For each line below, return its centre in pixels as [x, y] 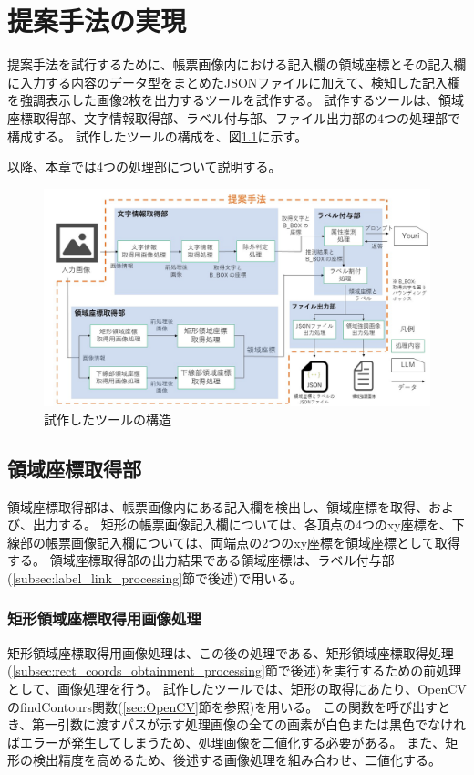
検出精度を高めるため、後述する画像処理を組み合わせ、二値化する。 [237, 760]
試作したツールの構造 [108, 419]
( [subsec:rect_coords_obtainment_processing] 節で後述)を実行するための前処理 [235, 670]
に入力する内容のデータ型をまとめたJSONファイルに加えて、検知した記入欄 [234, 82]
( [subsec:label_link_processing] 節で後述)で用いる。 [155, 577]
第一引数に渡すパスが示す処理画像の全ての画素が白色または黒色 [224, 724]
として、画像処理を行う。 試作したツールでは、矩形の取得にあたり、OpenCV [237, 688]
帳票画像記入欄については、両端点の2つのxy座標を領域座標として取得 [252, 542]
